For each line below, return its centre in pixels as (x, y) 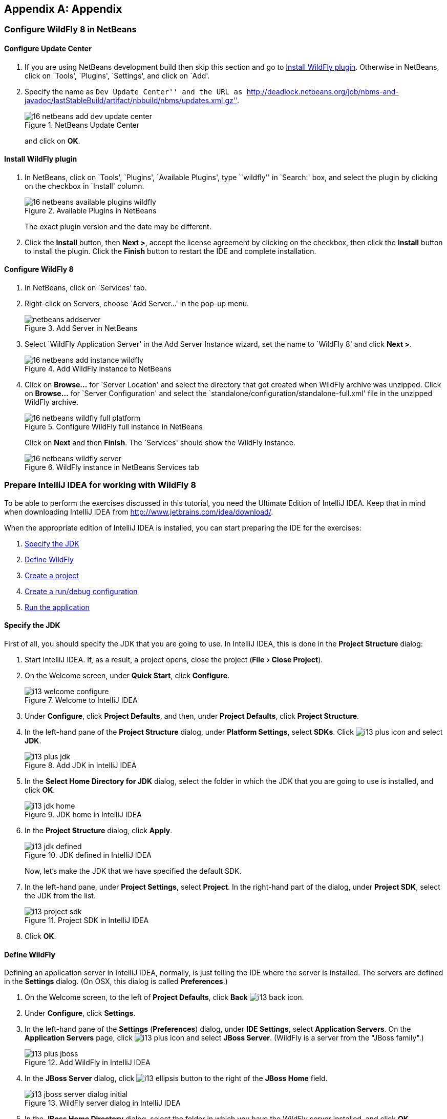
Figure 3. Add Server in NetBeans (81, 328)
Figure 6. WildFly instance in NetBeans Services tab (112, 467)
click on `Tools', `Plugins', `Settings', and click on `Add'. (117, 75)
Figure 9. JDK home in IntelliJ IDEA (83, 815)
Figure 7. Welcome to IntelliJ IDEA (81, 700)
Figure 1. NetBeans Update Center (82, 125)
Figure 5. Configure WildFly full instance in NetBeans (114, 427)
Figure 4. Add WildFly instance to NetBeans (98, 369)
